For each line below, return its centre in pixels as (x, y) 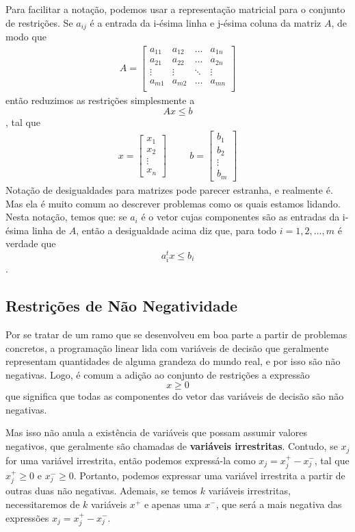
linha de (49, 230)
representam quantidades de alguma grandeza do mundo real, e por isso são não (173, 361)
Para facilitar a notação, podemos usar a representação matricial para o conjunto (175, 9)
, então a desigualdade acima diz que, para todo (176, 230)
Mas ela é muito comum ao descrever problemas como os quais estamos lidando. (173, 203)
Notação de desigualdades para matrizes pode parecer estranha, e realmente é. (169, 189)
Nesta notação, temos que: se (66, 217)
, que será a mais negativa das (279, 504)
